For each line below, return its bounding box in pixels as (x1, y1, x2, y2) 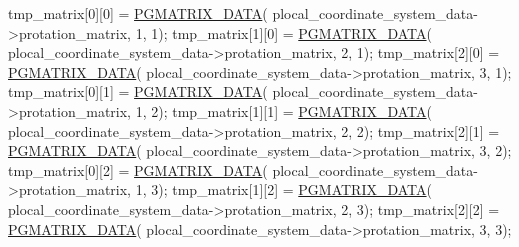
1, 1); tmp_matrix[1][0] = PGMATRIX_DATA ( (135, 22, 432, 43)
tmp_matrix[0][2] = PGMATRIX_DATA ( (8, 159, 268, 180)
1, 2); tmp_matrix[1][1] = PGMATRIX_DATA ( (135, 100, 432, 121)
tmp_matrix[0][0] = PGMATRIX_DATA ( (8, 3, 268, 23)
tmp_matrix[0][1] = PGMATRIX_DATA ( (8, 81, 268, 102)
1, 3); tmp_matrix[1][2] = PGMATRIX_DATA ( (135, 179, 432, 200)
